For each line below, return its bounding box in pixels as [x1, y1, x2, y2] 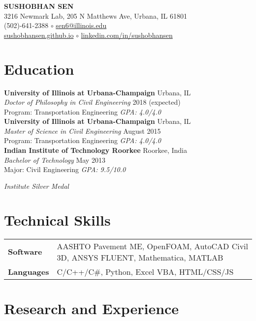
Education [4, 58, 74, 79]
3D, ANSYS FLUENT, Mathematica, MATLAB [57, 251, 224, 263]
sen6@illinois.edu [56, 20, 107, 30]
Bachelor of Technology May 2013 [4, 154, 105, 165]
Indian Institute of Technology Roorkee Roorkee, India [4, 145, 187, 155]
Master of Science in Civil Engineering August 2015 [4, 125, 161, 136]
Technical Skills [4, 209, 111, 230]
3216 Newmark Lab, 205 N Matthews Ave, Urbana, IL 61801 [4, 10, 187, 21]
